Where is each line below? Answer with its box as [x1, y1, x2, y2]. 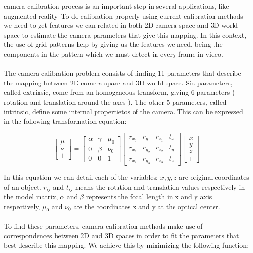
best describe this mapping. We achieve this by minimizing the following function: [4, 240, 249, 250]
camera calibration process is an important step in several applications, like [4, 1, 229, 11]
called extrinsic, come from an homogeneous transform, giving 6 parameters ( [4, 87, 235, 97]
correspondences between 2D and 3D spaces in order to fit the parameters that [4, 230, 239, 240]
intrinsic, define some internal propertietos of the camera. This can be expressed [4, 106, 243, 116]
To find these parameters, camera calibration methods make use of [4, 221, 203, 231]
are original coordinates [179, 172, 249, 182]
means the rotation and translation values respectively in [75, 181, 245, 191]
